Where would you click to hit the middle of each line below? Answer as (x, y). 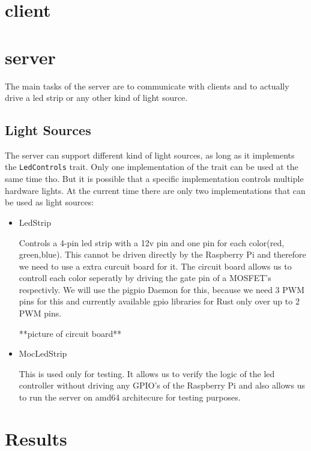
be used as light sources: (50, 202)
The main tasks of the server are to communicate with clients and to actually (147, 86)
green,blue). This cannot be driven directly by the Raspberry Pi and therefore (162, 254)
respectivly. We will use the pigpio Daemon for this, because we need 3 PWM (162, 289)
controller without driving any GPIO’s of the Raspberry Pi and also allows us (162, 385)
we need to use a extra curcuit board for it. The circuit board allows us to (155, 266)
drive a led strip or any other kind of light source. (96, 98)
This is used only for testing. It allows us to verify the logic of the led (147, 373)
